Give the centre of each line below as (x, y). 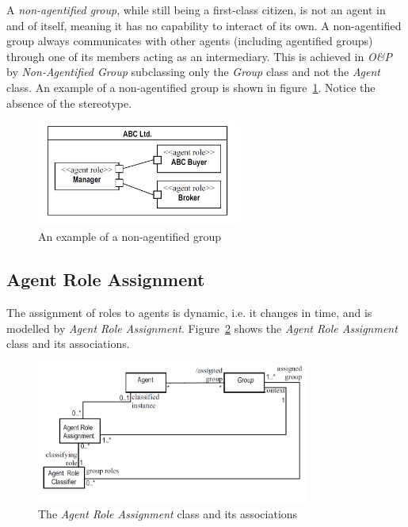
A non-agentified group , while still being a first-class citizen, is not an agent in (196, 10)
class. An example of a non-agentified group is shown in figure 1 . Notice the (191, 87)
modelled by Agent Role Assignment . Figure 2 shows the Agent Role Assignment (202, 328)
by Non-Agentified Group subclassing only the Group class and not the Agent (194, 72)
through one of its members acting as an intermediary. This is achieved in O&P (199, 56)
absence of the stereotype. (69, 103)
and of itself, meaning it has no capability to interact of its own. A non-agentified (204, 25)
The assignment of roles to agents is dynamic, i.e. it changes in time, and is (189, 313)
